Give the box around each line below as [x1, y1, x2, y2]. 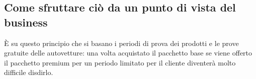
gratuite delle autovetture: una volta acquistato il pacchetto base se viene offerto [4, 47, 252, 58]
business [4, 14, 48, 29]
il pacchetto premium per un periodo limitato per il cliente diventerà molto [4, 57, 236, 67]
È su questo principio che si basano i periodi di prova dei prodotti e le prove [4, 37, 239, 48]
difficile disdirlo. [4, 67, 53, 77]
